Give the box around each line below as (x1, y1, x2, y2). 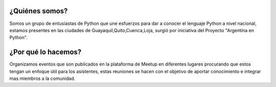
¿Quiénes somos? (9, 7, 68, 15)
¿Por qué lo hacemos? (9, 48, 82, 56)
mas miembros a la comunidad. (9, 75, 76, 81)
